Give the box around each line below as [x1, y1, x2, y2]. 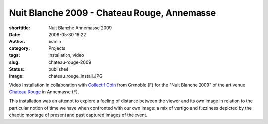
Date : [9, 31, 21, 37]
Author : [9, 39, 26, 44]
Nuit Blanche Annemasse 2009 [48, 25, 112, 31]
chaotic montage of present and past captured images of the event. [9, 112, 148, 118]
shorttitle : [9, 25, 30, 31]
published [48, 66, 69, 72]
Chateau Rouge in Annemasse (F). [9, 89, 79, 95]
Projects [48, 45, 66, 51]
